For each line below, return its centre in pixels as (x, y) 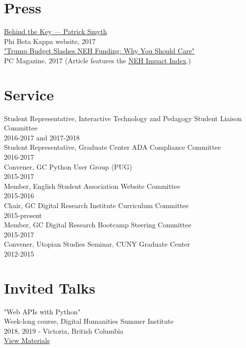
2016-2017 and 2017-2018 (42, 137)
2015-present (23, 215)
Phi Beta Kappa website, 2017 (50, 41)
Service (29, 94)
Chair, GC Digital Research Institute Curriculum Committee (96, 205)
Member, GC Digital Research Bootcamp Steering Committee (98, 225)
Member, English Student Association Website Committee (92, 186)
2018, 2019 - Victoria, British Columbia (64, 330)
